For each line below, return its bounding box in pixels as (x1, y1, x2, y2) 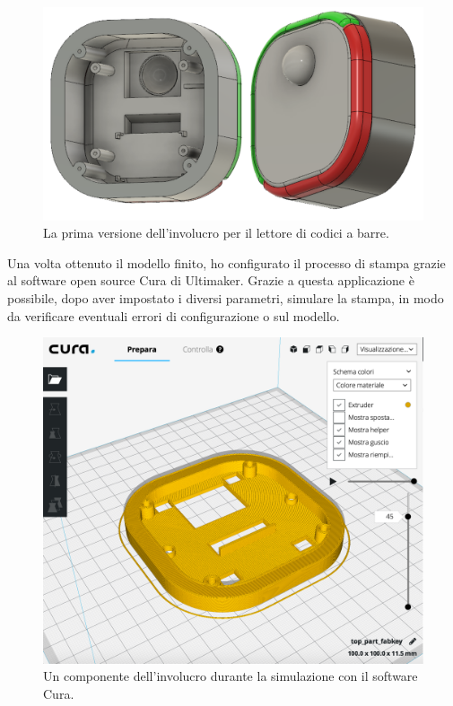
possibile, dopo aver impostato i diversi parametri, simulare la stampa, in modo (7, 289, 444, 308)
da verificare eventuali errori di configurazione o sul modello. (7, 306, 340, 325)
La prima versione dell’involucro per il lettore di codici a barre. (43, 223, 389, 242)
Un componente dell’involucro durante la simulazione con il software (43, 667, 418, 685)
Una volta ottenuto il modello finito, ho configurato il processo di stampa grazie (7, 253, 446, 272)
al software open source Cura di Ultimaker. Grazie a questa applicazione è (7, 271, 414, 290)
